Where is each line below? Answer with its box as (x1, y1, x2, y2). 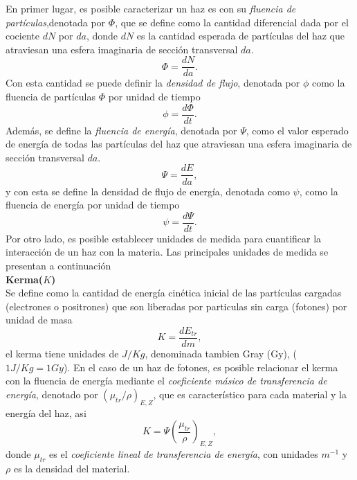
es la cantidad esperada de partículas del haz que (136, 28, 345, 43)
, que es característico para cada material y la (153, 386, 347, 401)
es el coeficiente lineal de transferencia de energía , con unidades (49, 446, 318, 461)
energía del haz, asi (6, 405, 86, 420)
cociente (6, 28, 39, 43)
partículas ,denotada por (6, 15, 106, 29)
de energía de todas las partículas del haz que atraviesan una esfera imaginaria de (6, 136, 352, 151)
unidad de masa (6, 312, 73, 327)
